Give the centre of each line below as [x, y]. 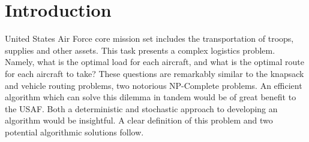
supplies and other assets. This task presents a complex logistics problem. [140, 50]
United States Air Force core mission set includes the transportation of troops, [149, 38]
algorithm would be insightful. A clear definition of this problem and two [139, 120]
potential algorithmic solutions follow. [74, 132]
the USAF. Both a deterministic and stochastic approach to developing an [141, 108]
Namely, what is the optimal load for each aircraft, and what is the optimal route [154, 62]
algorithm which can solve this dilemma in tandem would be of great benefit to [151, 97]
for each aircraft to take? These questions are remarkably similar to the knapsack [154, 73]
